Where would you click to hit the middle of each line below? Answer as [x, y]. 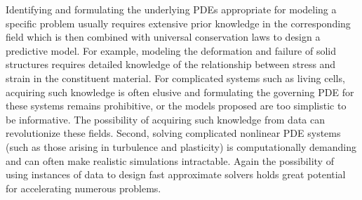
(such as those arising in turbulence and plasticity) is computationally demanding [181, 146]
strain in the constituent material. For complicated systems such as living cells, [175, 78]
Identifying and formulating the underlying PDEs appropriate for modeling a [171, 9]
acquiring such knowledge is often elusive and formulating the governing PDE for [180, 92]
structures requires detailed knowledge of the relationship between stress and [171, 64]
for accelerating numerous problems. [83, 188]
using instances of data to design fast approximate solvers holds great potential [176, 174]
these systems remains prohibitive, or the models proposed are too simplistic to [176, 106]
